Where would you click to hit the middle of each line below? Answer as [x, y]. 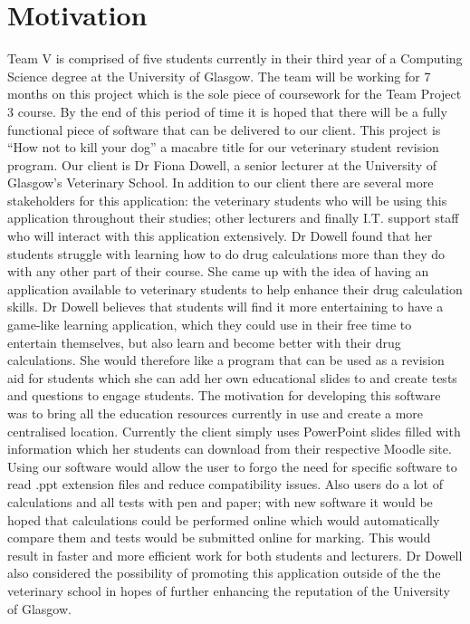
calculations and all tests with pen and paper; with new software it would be [220, 501]
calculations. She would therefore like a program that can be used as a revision [226, 360]
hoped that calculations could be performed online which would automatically [224, 519]
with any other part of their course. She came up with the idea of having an [218, 271]
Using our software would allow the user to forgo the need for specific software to [232, 466]
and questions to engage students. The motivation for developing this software [224, 395]
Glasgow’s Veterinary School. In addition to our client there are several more [221, 182]
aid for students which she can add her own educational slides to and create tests [232, 377]
